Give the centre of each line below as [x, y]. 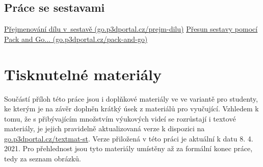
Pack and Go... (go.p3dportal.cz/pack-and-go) [76, 39]
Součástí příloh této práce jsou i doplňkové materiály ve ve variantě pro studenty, [131, 98]
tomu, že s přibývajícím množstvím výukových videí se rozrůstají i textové [120, 118]
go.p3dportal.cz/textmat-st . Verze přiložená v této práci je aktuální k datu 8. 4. [129, 138]
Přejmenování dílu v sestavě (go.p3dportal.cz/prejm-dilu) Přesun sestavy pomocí [131, 29]
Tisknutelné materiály [83, 74]
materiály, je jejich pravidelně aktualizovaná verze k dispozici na [104, 128]
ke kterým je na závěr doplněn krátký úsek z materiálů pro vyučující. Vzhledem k [131, 109]
